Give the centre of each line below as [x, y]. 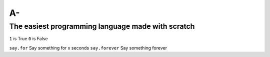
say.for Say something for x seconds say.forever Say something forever [88, 48]
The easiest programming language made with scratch [102, 26]
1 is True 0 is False [28, 39]
